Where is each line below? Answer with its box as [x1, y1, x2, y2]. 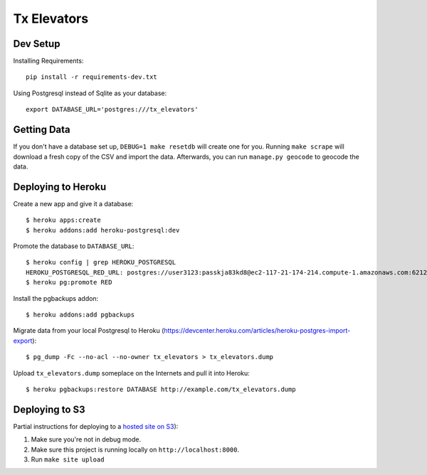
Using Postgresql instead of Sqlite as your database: [13, 89, 167, 97]
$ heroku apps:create [26, 216, 101, 224]
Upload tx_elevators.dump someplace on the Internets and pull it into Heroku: [13, 368, 251, 377]
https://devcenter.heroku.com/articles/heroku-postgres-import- [164, 326, 351, 335]
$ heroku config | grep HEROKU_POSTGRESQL [26, 258, 176, 267]
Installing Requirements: [13, 57, 84, 65]
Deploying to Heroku [13, 181, 107, 193]
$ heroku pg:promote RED [26, 278, 112, 287]
